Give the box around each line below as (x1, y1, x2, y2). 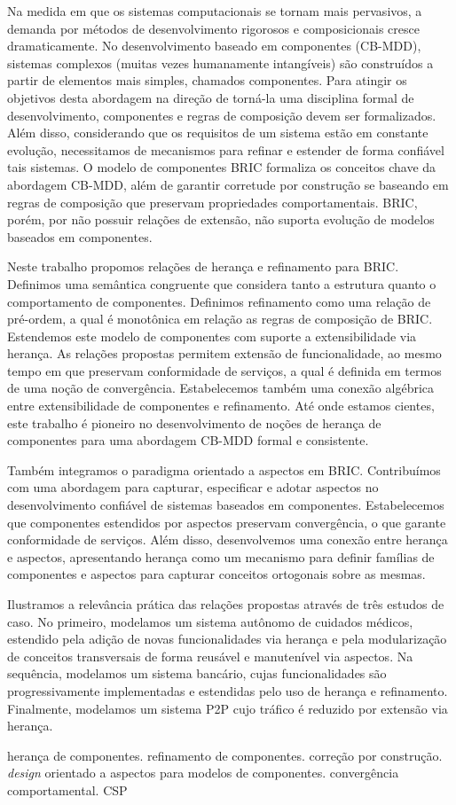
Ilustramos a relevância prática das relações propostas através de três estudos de (7, 595, 444, 613)
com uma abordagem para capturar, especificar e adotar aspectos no (7, 478, 379, 496)
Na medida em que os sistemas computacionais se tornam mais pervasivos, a (7, 2, 422, 20)
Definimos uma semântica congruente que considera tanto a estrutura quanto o (7, 274, 436, 293)
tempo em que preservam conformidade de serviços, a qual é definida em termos (7, 361, 442, 379)
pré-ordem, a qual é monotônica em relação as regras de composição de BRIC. (7, 309, 433, 328)
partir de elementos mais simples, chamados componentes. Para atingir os (7, 71, 407, 90)
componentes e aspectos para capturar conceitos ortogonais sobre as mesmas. (7, 565, 426, 583)
